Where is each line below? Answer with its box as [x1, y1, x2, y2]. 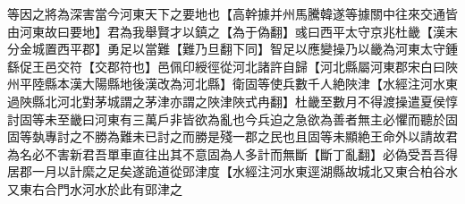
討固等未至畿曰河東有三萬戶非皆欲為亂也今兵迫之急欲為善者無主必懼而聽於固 [7, 109, 458, 128]
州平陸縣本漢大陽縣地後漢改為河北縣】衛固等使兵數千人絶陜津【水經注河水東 [7, 74, 458, 93]
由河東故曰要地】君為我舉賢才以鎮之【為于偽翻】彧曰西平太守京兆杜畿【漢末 [7, 21, 458, 40]
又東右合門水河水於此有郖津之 [7, 179, 182, 198]
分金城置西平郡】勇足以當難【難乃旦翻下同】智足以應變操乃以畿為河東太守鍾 [7, 39, 458, 58]
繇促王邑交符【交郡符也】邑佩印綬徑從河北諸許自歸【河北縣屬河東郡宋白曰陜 [7, 56, 458, 75]
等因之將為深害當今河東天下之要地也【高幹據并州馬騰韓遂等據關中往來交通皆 [7, 4, 458, 22]
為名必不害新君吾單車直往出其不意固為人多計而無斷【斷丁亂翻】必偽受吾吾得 [7, 144, 458, 163]
